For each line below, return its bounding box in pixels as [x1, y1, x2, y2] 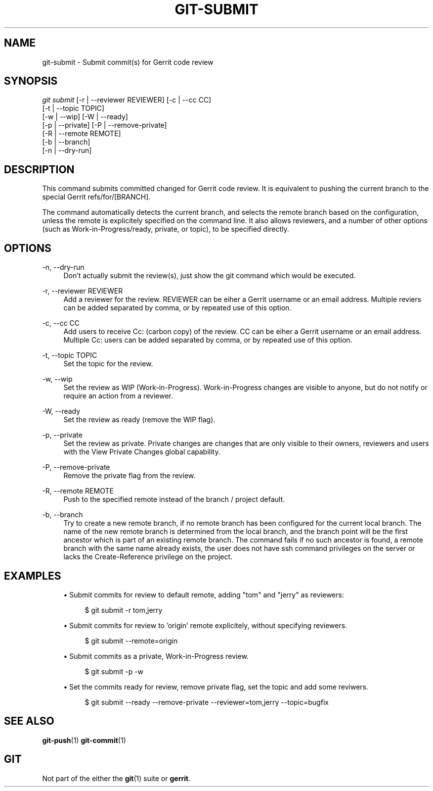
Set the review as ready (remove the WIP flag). [63, 415, 216, 424]
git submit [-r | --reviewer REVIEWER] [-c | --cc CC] [42, 96, 212, 104]
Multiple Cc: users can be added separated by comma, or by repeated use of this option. [63, 336, 352, 345]
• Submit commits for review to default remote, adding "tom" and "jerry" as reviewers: [63, 590, 344, 599]
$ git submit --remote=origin [85, 636, 178, 645]
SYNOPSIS [4, 75, 58, 88]
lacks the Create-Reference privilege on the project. [63, 552, 233, 561]
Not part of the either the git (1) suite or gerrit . [42, 774, 191, 783]
